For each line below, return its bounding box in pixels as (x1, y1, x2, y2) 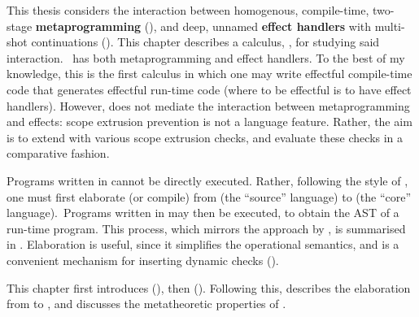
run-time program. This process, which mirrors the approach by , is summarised (7, 219, 406, 237)
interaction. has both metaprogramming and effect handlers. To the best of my (7, 49, 405, 66)
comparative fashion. (7, 145, 110, 162)
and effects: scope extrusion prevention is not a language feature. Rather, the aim (7, 113, 412, 130)
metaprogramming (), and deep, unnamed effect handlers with (35, 17, 372, 34)
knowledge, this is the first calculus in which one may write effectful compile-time (7, 65, 412, 82)
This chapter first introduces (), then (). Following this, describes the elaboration (7, 279, 411, 296)
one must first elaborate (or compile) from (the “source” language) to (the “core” (7, 188, 412, 205)
